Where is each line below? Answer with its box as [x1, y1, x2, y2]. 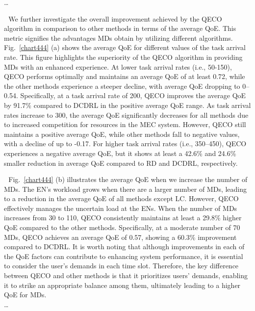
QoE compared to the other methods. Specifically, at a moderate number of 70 [4, 222, 240, 233]
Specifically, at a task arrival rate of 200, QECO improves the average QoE [20, 90, 246, 101]
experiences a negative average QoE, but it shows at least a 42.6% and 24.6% [4, 148, 236, 158]
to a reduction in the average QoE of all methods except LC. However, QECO [4, 193, 239, 204]
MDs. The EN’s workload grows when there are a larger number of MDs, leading [4, 183, 247, 194]
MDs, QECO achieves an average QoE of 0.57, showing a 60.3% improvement [4, 232, 237, 242]
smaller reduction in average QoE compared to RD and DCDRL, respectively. [4, 157, 238, 168]
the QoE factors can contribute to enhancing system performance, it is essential [4, 251, 243, 261]
